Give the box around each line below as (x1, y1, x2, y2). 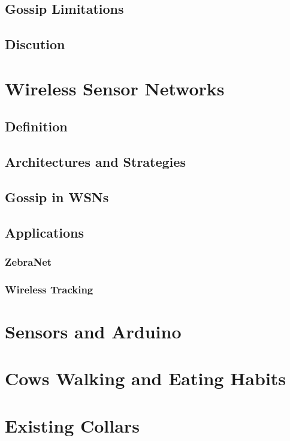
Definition (5, 117, 68, 136)
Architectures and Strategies (5, 152, 186, 171)
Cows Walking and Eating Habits (5, 366, 286, 391)
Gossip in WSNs (5, 187, 109, 206)
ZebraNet (5, 254, 52, 269)
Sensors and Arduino (5, 319, 182, 343)
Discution (5, 35, 65, 53)
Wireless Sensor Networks (5, 76, 225, 100)
